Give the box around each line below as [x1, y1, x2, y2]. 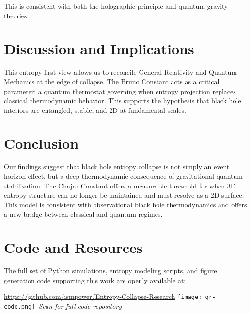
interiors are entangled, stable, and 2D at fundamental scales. [4, 105, 186, 115]
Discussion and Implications [4, 39, 194, 59]
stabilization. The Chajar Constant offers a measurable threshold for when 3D [4, 180, 236, 190]
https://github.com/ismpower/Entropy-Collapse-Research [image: [4, 291, 202, 301]
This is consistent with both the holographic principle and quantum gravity [4, 1, 228, 11]
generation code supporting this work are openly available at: [4, 275, 186, 285]
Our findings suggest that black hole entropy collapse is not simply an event [4, 161, 230, 172]
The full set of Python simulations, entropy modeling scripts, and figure [4, 266, 217, 276]
